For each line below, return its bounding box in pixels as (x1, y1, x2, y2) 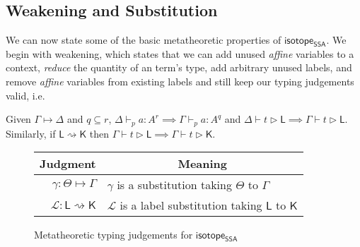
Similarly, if (6, 126, 56, 140)
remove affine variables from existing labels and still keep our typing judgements (6, 73, 354, 88)
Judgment (40, 155, 96, 172)
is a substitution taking (117, 176, 232, 193)
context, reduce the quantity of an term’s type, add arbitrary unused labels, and (6, 60, 352, 75)
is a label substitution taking (120, 197, 262, 214)
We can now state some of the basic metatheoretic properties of (6, 32, 281, 47)
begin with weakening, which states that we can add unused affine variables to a (6, 46, 354, 61)
